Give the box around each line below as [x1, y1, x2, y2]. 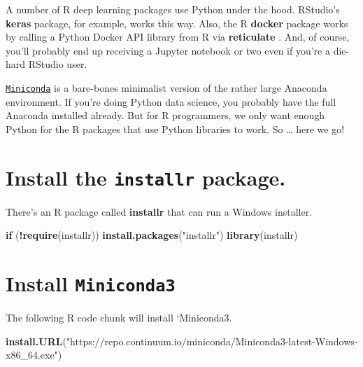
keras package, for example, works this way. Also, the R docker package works [6, 15, 348, 30]
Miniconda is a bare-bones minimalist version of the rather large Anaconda [6, 80, 327, 95]
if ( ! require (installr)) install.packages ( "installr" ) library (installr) [6, 228, 298, 242]
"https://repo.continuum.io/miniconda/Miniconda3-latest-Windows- [66, 333, 358, 348]
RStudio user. [28, 57, 87, 71]
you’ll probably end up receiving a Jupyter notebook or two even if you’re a [6, 43, 330, 57]
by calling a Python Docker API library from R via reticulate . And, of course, [6, 29, 350, 44]
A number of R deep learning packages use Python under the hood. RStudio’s [6, 2, 340, 16]
